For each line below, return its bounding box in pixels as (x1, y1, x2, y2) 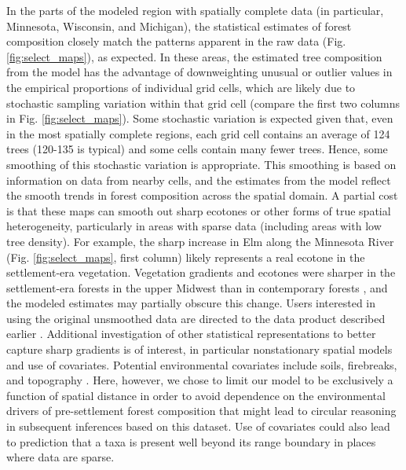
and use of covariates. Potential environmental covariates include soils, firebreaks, (6, 356, 397, 373)
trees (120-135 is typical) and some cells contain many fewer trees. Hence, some (6, 141, 388, 157)
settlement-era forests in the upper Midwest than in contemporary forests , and (6, 279, 388, 296)
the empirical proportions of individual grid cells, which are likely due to (6, 79, 356, 95)
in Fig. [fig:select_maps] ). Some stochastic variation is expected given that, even (6, 110, 393, 127)
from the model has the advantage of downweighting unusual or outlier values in (6, 64, 393, 80)
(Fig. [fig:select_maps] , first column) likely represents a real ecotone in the (6, 248, 365, 265)
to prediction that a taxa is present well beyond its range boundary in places (6, 433, 376, 450)
